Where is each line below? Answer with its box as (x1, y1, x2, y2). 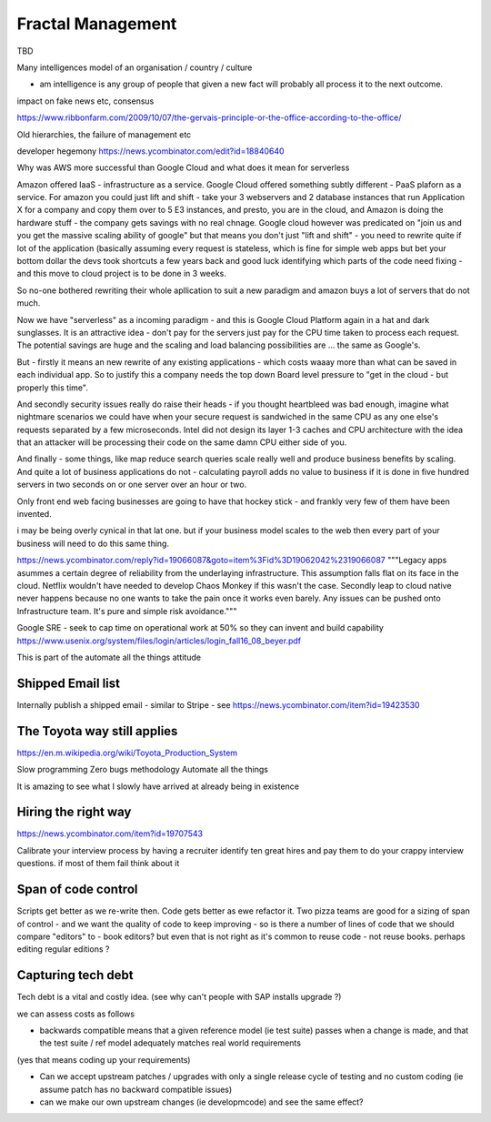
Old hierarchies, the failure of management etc (16, 128, 192, 140)
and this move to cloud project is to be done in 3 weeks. (16, 268, 227, 279)
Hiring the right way (16, 804, 132, 820)
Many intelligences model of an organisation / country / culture (16, 62, 253, 73)
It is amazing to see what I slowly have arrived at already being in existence (16, 781, 300, 792)
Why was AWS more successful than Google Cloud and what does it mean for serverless (16, 162, 350, 173)
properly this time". (16, 382, 88, 393)
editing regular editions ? (16, 944, 110, 955)
